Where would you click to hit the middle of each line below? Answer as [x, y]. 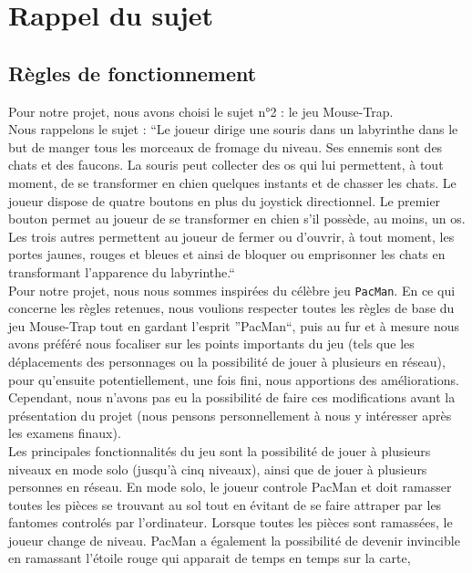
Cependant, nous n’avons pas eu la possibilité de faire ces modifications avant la [232, 397]
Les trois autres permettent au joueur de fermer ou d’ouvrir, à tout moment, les [231, 236]
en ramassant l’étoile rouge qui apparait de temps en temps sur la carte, [210, 558]
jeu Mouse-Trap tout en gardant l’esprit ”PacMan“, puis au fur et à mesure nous [234, 325]
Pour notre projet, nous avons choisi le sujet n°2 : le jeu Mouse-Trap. [201, 111]
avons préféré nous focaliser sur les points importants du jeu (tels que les [211, 344]
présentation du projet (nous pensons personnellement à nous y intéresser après [230, 415]
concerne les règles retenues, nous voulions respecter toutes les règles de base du [231, 308]
